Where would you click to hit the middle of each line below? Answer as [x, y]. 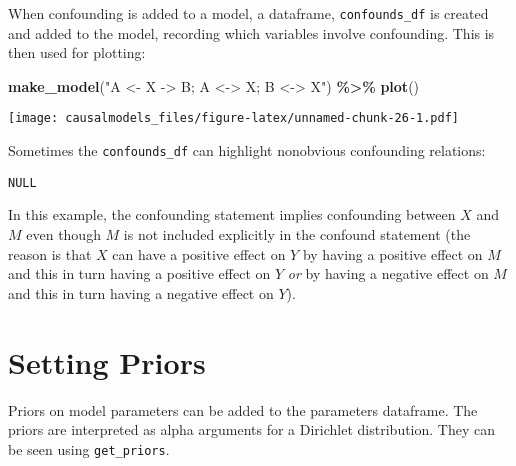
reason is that [50, 253]
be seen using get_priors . [89, 448]
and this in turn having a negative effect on [141, 292]
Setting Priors [107, 361]
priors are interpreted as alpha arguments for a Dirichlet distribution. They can [252, 429]
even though [63, 234]
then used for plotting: [77, 52]
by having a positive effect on [392, 253]
